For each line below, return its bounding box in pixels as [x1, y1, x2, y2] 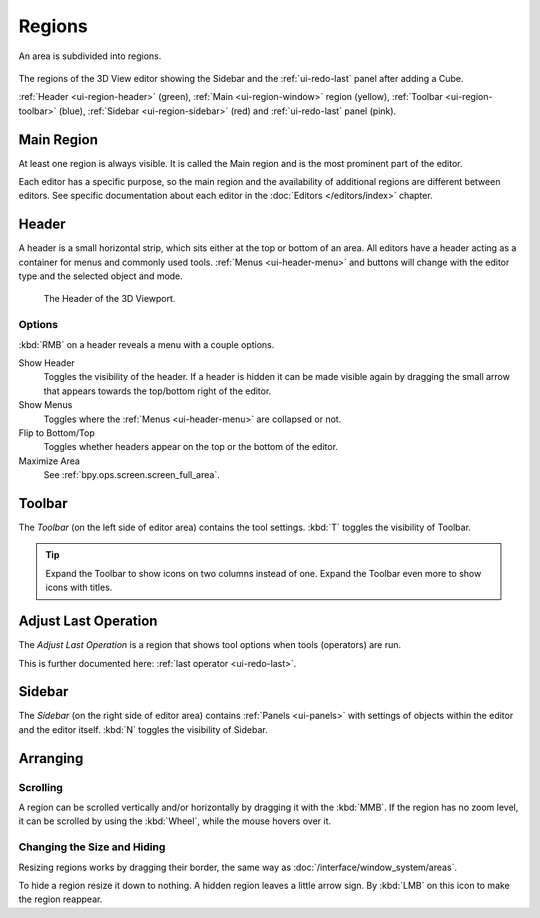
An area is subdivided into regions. [18, 50, 162, 62]
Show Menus [18, 399, 73, 411]
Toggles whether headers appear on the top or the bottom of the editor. [43, 441, 339, 453]
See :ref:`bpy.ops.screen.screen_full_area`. [43, 469, 220, 481]
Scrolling [18, 780, 64, 794]
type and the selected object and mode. [18, 270, 184, 282]
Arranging [18, 750, 84, 767]
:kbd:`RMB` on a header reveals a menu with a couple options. [18, 338, 275, 350]
